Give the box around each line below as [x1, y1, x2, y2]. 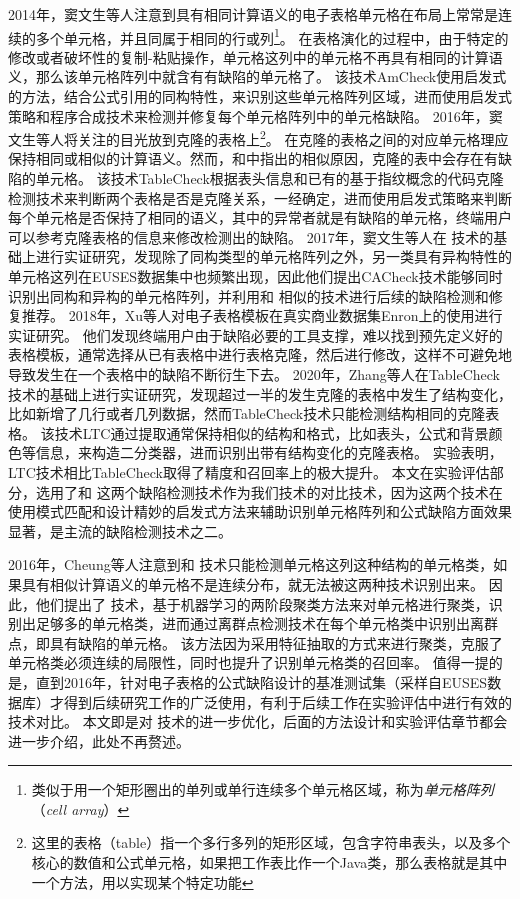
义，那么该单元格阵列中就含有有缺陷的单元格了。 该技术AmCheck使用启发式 [8, 66, 507, 87]
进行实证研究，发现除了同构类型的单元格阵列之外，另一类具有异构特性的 [35, 246, 512, 267]
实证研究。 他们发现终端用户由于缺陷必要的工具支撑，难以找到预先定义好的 [8, 324, 503, 345]
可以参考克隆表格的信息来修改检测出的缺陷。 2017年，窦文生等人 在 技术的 [8, 226, 494, 247]
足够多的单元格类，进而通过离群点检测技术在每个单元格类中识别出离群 [35, 613, 498, 634]
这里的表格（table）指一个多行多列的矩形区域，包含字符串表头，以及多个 [31, 832, 511, 853]
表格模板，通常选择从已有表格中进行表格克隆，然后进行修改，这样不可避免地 [8, 344, 512, 365]
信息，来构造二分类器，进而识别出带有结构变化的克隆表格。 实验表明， [35, 442, 503, 463]
